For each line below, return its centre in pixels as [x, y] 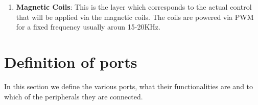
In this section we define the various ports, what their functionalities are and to [129, 86]
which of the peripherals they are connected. [74, 96]
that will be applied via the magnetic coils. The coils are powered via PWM [135, 17]
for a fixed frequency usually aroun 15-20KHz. [88, 27]
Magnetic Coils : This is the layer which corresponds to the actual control [134, 7]
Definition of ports [71, 61]
